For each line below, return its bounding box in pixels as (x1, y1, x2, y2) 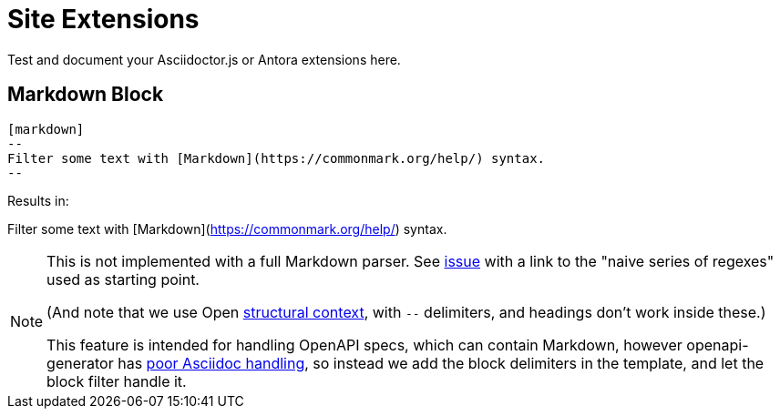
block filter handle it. (46, 371, 187, 391)
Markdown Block (7, 83, 164, 107)
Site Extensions (7, 4, 200, 35)
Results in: (7, 192, 69, 208)
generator (46, 353, 114, 372)
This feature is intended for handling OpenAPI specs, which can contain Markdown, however (46, 335, 682, 354)
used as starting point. (46, 269, 200, 289)
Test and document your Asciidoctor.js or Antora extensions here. (7, 51, 401, 67)
